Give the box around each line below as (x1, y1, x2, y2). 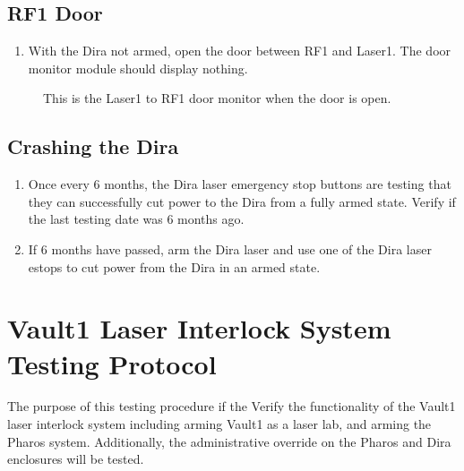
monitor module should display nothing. (28, 58, 248, 77)
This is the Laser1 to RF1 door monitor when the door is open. (43, 89, 391, 107)
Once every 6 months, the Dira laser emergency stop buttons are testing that (28, 175, 451, 193)
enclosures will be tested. (7, 450, 144, 468)
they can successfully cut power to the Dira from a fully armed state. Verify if (28, 192, 456, 210)
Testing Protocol (7, 345, 217, 381)
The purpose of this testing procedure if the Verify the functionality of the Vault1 (7, 397, 456, 415)
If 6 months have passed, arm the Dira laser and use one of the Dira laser (28, 239, 432, 258)
